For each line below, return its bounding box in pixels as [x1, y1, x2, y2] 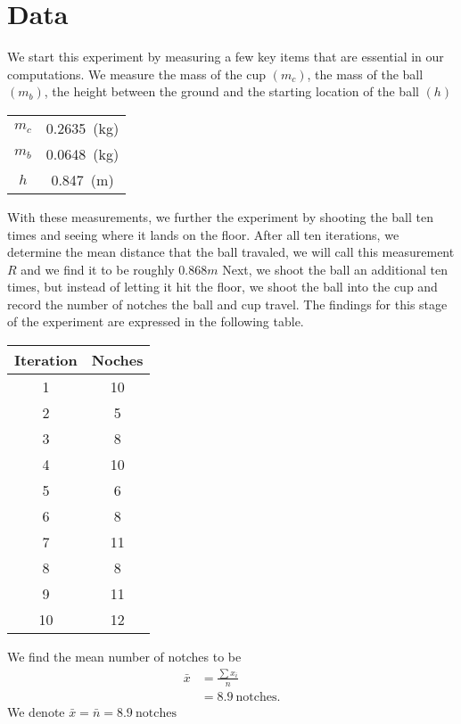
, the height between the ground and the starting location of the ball [44, 82, 419, 101]
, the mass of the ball [307, 64, 424, 83]
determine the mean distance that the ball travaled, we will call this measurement [7, 243, 455, 261]
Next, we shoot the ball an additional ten [222, 259, 449, 278]
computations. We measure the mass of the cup [7, 64, 267, 83]
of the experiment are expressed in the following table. [7, 312, 304, 331]
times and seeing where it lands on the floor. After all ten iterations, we [7, 225, 399, 243]
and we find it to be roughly [21, 259, 175, 278]
